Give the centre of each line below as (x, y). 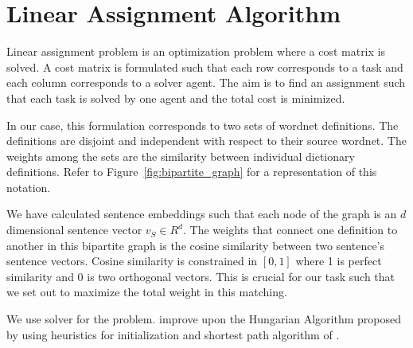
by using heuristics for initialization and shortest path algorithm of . (173, 334)
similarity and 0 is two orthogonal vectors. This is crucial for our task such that (201, 276)
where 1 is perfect (339, 261)
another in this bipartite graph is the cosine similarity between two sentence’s (196, 245)
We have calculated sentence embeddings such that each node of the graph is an (202, 214)
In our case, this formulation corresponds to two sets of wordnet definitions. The (203, 125)
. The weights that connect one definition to (290, 230)
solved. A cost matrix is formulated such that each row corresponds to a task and (205, 66)
